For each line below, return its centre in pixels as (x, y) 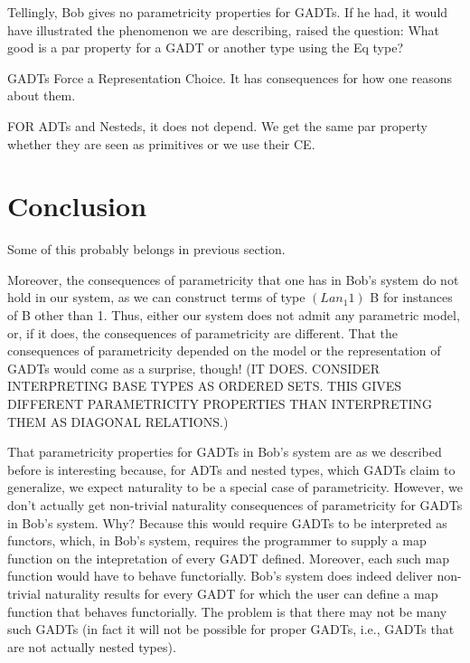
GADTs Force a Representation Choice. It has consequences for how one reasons (230, 77)
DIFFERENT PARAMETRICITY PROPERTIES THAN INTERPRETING (220, 404)
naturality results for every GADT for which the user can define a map (241, 593)
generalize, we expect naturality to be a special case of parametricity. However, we (235, 487)
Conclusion (77, 206)
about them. (42, 95)
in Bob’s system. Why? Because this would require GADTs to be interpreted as (227, 522)
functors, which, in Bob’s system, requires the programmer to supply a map (217, 540)
